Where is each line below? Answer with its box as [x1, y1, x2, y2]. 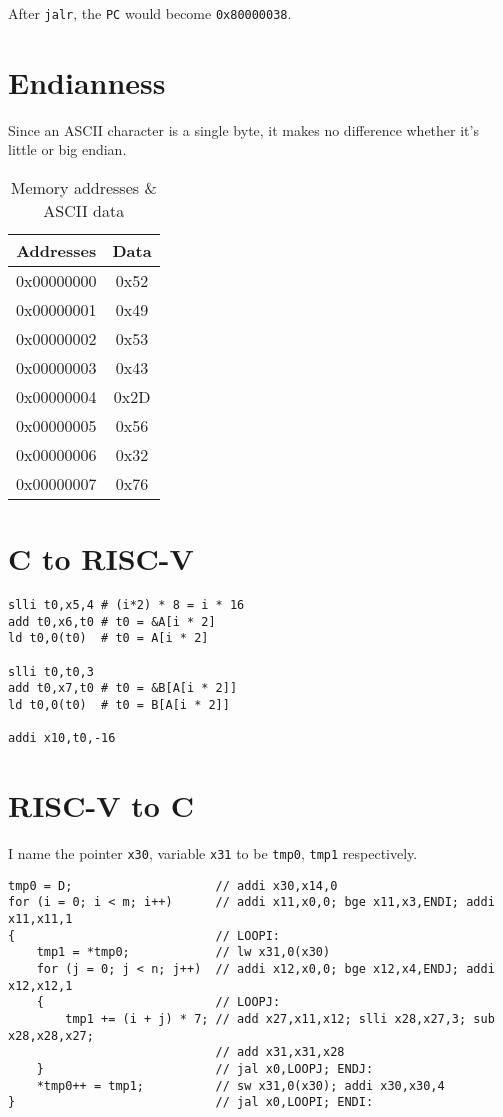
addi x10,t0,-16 [8, 731, 116, 746]
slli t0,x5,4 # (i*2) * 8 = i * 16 [8, 598, 245, 613]
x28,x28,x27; [8, 1028, 94, 1043]
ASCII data [43, 198, 125, 222]
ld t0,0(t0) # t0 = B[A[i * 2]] [8, 698, 230, 713]
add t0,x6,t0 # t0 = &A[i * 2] [8, 614, 216, 629]
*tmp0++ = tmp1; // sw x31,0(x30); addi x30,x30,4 [36, 1078, 445, 1093]
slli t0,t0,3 [8, 664, 94, 679]
